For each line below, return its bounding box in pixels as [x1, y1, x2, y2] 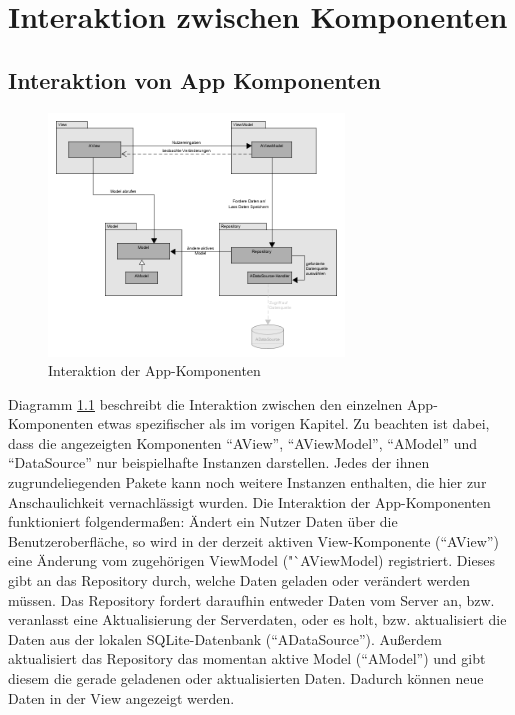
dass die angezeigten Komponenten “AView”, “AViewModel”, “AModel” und [8, 432, 478, 453]
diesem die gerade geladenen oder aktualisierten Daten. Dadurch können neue [8, 668, 484, 689]
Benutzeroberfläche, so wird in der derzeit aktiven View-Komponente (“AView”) [8, 530, 499, 551]
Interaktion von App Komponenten [8, 64, 381, 95]
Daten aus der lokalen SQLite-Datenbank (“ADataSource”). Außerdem [8, 628, 442, 649]
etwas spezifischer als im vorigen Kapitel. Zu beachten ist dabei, [97, 413, 490, 434]
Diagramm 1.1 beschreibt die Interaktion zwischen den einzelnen [8, 393, 403, 414]
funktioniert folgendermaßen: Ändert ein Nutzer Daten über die [8, 511, 398, 532]
